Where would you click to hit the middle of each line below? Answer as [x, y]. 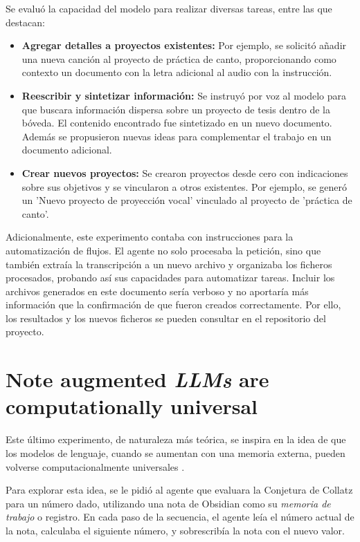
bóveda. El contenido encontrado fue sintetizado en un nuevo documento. [177, 123]
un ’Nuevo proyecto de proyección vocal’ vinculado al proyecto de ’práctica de [187, 200]
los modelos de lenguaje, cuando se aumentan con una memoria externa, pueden [175, 452]
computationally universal [132, 406]
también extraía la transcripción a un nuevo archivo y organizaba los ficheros [169, 264]
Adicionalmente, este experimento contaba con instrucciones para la [150, 237]
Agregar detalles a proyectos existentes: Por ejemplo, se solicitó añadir [184, 45]
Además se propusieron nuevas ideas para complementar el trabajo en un [177, 136]
